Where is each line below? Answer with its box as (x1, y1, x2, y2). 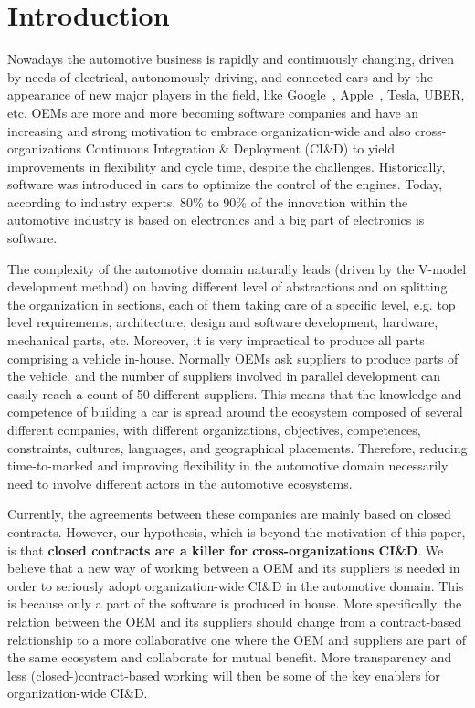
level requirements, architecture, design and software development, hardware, (7, 312, 438, 332)
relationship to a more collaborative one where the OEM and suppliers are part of (7, 629, 466, 649)
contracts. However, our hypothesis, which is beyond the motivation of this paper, (7, 522, 466, 541)
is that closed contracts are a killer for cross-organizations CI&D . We (7, 540, 444, 559)
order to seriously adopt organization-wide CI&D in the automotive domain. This (7, 576, 464, 595)
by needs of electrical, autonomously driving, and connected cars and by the (7, 67, 433, 86)
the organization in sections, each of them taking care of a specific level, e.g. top (7, 294, 456, 313)
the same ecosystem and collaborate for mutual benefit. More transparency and (7, 648, 452, 667)
